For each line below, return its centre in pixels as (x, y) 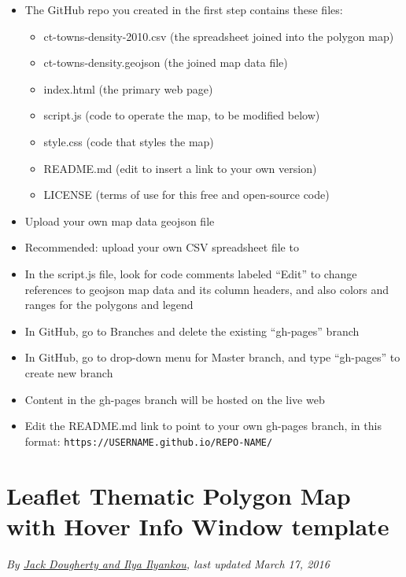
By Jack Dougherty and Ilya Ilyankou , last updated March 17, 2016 (168, 563)
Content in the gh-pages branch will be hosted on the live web (175, 399)
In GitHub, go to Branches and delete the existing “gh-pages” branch (192, 331)
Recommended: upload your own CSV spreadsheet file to (162, 247)
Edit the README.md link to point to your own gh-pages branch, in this (203, 426)
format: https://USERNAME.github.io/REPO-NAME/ (149, 441)
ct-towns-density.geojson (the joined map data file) (166, 62)
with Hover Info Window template (198, 526)
